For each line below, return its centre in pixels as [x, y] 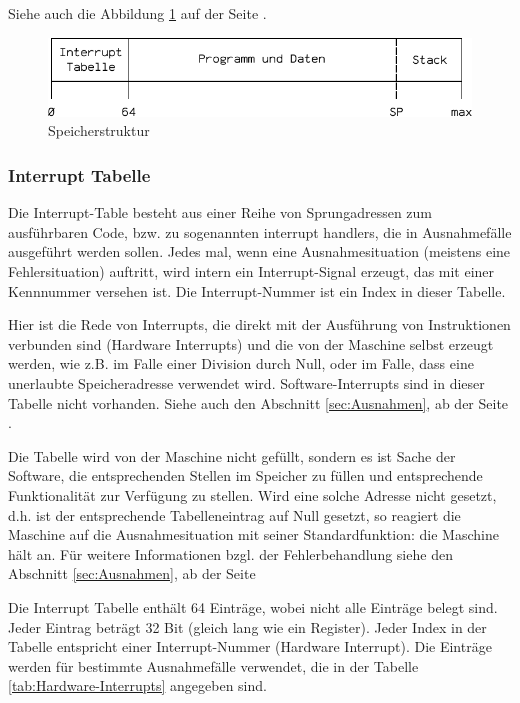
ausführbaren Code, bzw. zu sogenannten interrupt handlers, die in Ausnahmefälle [260, 231]
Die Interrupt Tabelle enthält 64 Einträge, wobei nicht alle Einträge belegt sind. [253, 606]
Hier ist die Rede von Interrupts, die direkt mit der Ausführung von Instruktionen [259, 324]
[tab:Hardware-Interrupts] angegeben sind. [137, 685]
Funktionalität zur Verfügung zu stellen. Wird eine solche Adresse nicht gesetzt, [252, 494]
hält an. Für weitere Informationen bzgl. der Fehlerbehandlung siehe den [230, 553]
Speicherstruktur [99, 130]
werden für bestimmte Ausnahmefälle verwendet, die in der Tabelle [213, 665]
